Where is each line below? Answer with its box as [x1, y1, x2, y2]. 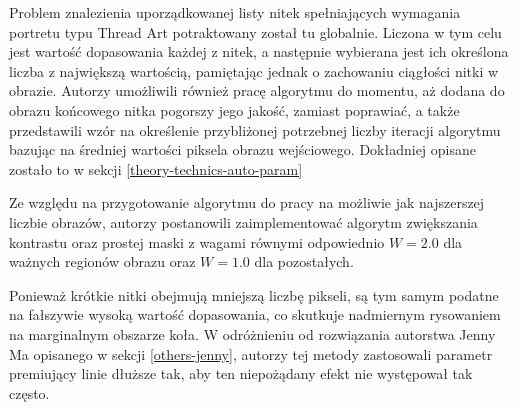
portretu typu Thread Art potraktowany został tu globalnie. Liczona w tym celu [9, 21, 502, 42]
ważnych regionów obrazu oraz [9, 251, 196, 272]
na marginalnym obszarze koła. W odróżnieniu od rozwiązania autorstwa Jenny [9, 323, 496, 344]
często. [9, 382, 50, 403]
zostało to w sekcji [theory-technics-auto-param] [9, 158, 303, 179]
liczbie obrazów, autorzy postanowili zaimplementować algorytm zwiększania [9, 211, 478, 232]
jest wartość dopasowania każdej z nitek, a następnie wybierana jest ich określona [9, 41, 509, 62]
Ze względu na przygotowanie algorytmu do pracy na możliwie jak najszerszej [9, 192, 485, 213]
